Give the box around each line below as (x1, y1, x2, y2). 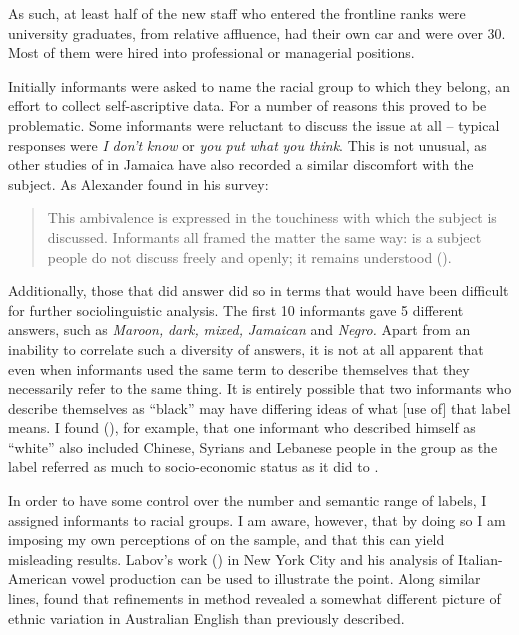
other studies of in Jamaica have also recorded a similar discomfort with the (8, 154, 474, 175)
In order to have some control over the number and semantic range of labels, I (8, 490, 487, 511)
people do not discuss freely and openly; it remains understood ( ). (47, 246, 452, 267)
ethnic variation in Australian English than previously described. (8, 607, 405, 628)
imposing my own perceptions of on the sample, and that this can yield (8, 529, 445, 550)
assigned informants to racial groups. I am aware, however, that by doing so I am (8, 509, 506, 530)
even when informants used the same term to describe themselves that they (8, 358, 470, 379)
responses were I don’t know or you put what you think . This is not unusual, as (8, 134, 487, 155)
